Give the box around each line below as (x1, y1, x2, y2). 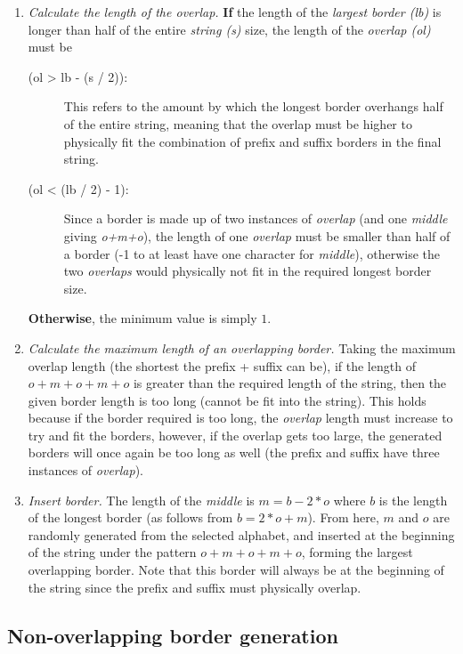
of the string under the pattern (28, 543, 197, 561)
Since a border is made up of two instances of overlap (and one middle (63, 209, 448, 228)
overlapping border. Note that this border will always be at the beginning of (28, 561, 444, 579)
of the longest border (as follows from (28, 508, 233, 527)
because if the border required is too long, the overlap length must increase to (28, 408, 453, 427)
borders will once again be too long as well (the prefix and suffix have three (28, 443, 440, 462)
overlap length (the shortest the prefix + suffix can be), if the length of (28, 356, 416, 375)
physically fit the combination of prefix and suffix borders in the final (63, 132, 442, 150)
